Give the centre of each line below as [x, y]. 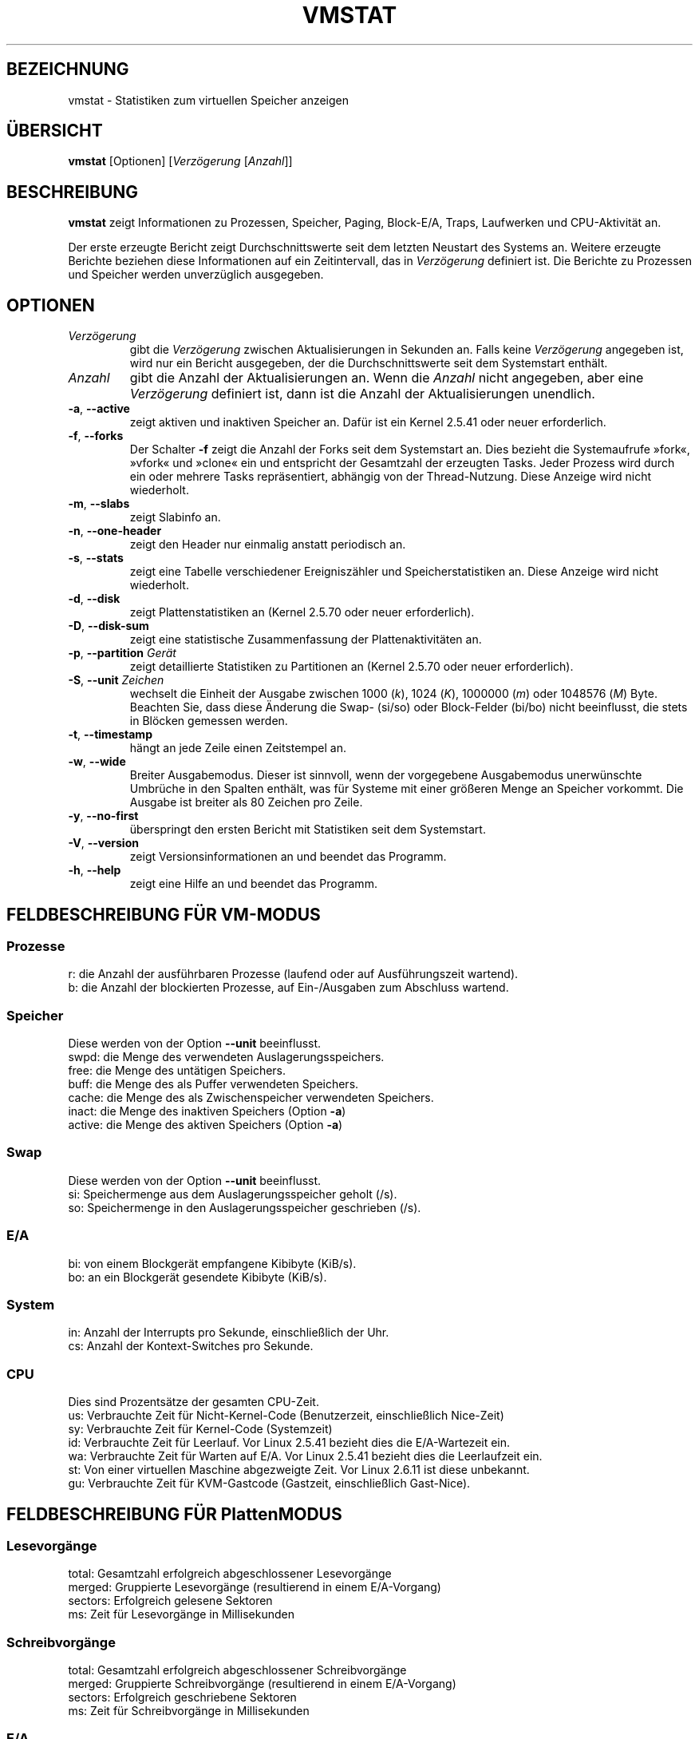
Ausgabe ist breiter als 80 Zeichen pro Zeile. [246, 802]
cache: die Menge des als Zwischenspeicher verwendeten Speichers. [251, 1098]
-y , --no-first [103, 816]
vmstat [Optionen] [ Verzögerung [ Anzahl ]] [180, 161]
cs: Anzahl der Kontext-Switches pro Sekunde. [191, 1346]
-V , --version [103, 843]
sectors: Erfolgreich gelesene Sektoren [170, 1601]
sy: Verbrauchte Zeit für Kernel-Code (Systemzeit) [200, 1429]
